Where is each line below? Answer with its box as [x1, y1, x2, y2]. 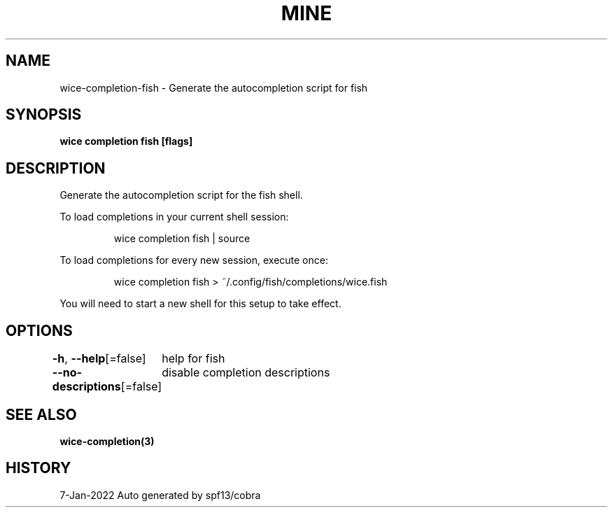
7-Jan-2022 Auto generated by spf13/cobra [59, 489, 261, 501]
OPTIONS [6, 321, 73, 339]
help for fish [162, 351, 225, 366]
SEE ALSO [6, 405, 77, 423]
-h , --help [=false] [52, 351, 146, 366]
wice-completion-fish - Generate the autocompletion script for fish [59, 81, 368, 94]
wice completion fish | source [113, 232, 251, 245]
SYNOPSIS [6, 106, 82, 124]
